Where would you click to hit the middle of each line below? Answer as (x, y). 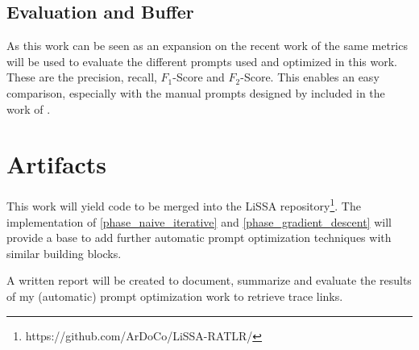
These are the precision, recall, (82, 77)
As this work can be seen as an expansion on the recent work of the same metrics (207, 46)
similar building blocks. (64, 253)
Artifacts (57, 164)
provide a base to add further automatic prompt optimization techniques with (199, 237)
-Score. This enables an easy (310, 77)
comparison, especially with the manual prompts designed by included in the (196, 92)
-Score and (199, 77)
